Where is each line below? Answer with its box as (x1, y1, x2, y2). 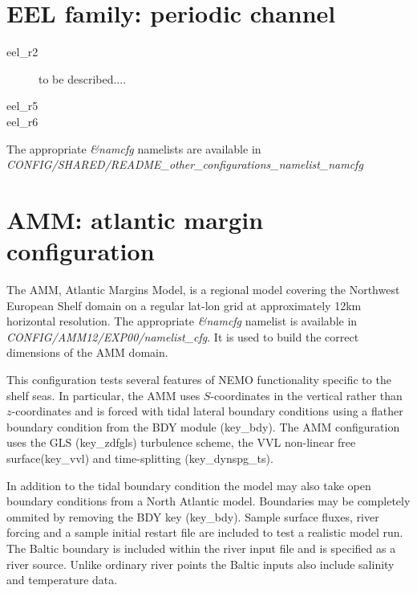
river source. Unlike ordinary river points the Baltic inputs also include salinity (6, 555, 395, 572)
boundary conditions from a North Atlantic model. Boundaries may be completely (6, 493, 411, 509)
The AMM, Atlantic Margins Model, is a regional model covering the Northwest (6, 281, 400, 297)
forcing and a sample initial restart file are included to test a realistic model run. (6, 524, 403, 541)
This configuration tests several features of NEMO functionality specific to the (6, 370, 391, 387)
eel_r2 (6, 43, 38, 60)
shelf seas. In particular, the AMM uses (6, 386, 200, 403)
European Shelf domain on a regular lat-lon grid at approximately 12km (6, 296, 362, 313)
